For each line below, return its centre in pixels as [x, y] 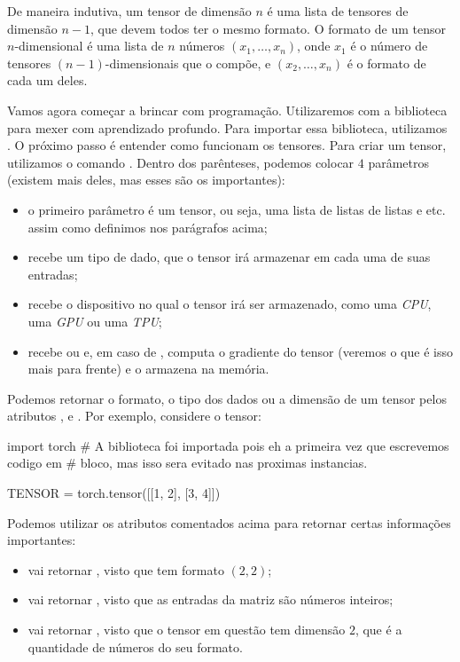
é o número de [389, 46]
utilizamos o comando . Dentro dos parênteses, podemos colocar [181, 162]
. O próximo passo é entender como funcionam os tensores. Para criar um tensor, [227, 145]
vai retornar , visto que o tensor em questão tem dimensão [187, 630]
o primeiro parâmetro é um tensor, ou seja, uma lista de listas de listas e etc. [237, 209]
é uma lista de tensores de [338, 11]
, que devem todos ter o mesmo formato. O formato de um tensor [268, 28]
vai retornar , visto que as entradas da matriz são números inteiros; [211, 599]
